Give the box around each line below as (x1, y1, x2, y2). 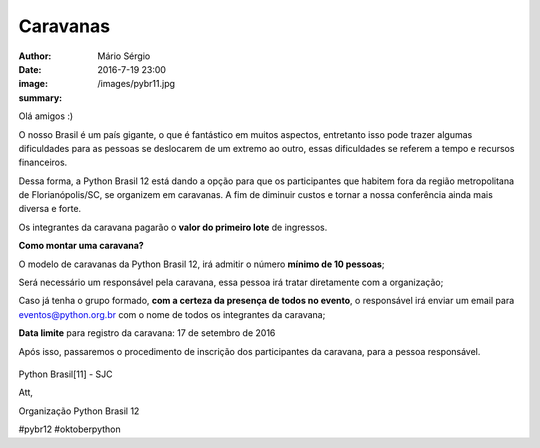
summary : (18, 91, 63, 104)
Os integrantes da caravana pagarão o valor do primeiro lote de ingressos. (18, 221, 328, 233)
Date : (18, 63, 42, 75)
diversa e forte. (18, 203, 82, 215)
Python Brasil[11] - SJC (18, 368, 114, 380)
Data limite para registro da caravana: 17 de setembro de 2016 (18, 327, 276, 339)
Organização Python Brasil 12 (18, 405, 140, 417)
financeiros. (18, 156, 68, 169)
